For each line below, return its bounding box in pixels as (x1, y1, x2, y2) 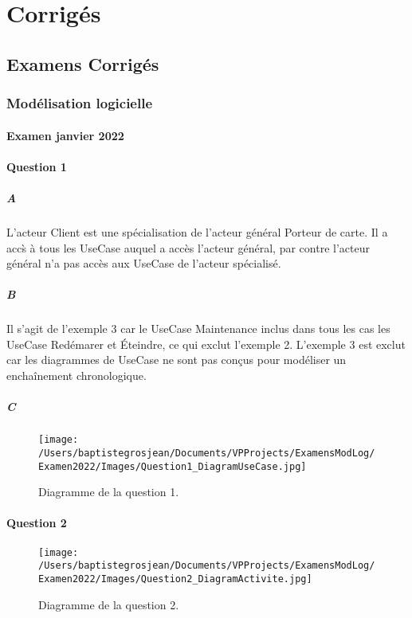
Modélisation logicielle (6, 93, 153, 113)
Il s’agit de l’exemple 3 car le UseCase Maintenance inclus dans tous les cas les (6, 320, 390, 337)
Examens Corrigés (6, 51, 159, 76)
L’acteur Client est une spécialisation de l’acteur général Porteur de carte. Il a (6, 223, 388, 240)
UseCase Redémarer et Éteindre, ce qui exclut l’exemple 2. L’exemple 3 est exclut (6, 335, 406, 352)
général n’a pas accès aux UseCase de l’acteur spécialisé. (6, 255, 281, 272)
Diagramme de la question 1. (38, 483, 179, 500)
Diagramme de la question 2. (38, 596, 179, 612)
